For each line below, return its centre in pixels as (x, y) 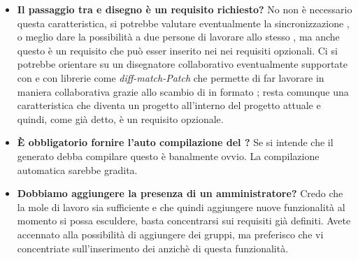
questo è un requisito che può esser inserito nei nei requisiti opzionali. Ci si (177, 50)
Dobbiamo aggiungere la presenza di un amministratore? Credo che (180, 193)
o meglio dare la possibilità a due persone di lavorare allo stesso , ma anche (178, 37)
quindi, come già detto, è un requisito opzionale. (120, 118)
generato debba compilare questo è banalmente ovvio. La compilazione (168, 156)
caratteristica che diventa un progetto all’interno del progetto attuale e (169, 105)
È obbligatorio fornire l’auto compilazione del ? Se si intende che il (175, 142)
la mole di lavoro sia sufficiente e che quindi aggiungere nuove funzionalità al (181, 207)
